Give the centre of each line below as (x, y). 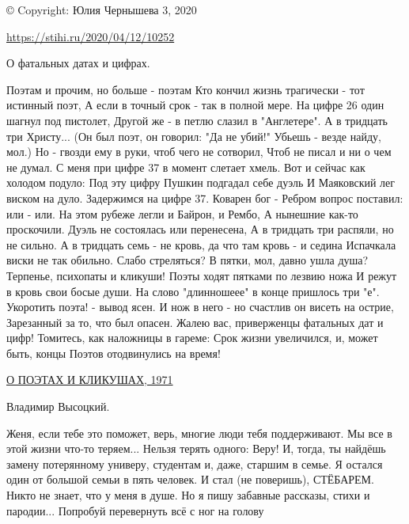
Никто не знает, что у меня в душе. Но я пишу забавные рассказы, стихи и (188, 495)
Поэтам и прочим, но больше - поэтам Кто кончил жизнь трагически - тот (186, 89)
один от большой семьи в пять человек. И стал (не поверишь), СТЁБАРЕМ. (190, 479)
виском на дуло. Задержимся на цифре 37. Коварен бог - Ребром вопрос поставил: (205, 197)
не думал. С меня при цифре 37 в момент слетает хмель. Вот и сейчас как (186, 167)
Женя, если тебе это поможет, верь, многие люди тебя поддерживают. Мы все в (199, 433)
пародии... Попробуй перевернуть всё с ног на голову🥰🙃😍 (140, 510)
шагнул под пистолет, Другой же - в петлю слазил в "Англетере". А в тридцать (197, 120)
